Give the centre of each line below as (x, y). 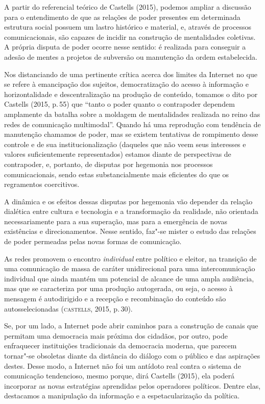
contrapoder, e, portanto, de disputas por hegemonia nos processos (109, 164)
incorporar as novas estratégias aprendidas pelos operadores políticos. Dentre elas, (132, 385)
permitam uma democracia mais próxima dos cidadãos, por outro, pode (116, 335)
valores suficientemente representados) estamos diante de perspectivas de (118, 154)
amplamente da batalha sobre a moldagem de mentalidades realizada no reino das (132, 114)
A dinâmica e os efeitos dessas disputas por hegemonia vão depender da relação (128, 201)
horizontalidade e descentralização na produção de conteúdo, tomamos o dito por (131, 94)
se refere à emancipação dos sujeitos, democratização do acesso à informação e (126, 84)
